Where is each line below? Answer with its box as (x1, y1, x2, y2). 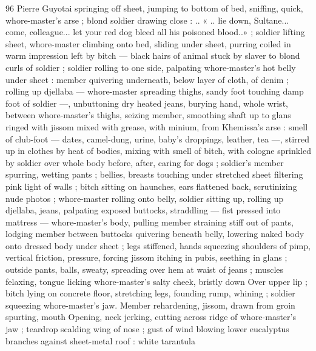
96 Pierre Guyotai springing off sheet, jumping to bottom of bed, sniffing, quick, (5, 2, 303, 14)
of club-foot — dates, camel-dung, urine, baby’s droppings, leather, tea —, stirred (5, 132, 310, 145)
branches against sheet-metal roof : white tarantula (5, 334, 196, 347)
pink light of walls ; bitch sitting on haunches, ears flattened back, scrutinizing (5, 179, 297, 192)
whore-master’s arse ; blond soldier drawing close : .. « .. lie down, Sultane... (5, 13, 289, 26)
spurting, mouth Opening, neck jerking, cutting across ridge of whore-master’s (5, 310, 296, 323)
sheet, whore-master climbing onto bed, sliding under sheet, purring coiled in (5, 37, 291, 50)
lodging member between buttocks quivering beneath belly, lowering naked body (5, 227, 304, 240)
